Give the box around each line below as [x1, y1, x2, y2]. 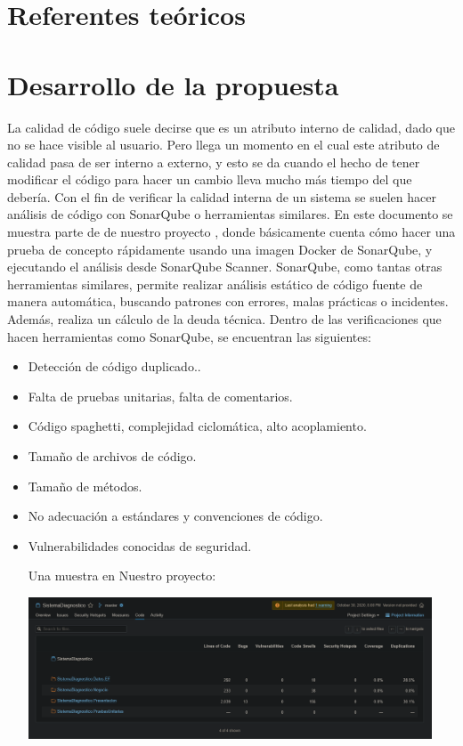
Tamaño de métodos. [28, 476, 142, 495]
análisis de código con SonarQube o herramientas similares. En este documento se [7, 205, 453, 223]
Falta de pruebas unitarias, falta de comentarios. [28, 386, 293, 405]
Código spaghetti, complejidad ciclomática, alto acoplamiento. [28, 417, 367, 435]
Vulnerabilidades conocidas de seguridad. [28, 536, 252, 555]
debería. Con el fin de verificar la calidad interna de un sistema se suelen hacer [7, 187, 436, 206]
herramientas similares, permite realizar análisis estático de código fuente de [7, 274, 423, 293]
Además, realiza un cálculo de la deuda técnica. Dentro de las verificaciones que [7, 310, 442, 328]
